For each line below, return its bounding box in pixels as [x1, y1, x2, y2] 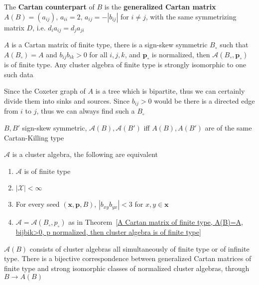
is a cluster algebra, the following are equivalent [12, 149, 158, 159]
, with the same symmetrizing [145, 11, 237, 21]
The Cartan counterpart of [4, 1, 95, 11]
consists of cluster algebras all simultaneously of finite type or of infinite [29, 243, 250, 254]
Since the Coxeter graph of [4, 86, 86, 96]
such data [4, 69, 33, 79]
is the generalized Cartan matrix [104, 1, 216, 11]
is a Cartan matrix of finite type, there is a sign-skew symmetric [11, 39, 208, 50]
